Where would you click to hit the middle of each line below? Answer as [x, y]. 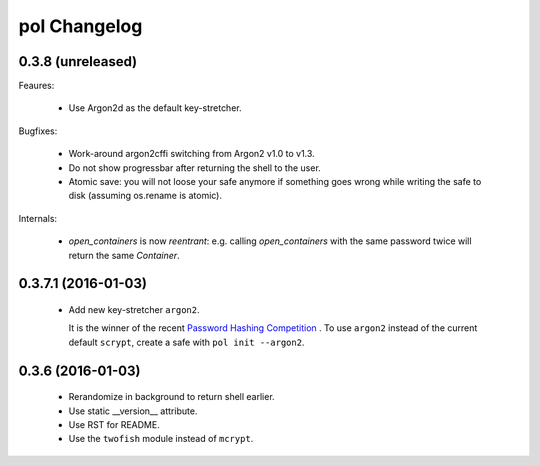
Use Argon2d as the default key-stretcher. [155, 108]
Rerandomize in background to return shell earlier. [171, 397]
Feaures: [36, 86]
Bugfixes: [38, 131]
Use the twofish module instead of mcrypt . [161, 439]
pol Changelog [80, 26]
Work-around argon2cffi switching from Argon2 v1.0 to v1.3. [191, 154]
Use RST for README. [114, 424]
